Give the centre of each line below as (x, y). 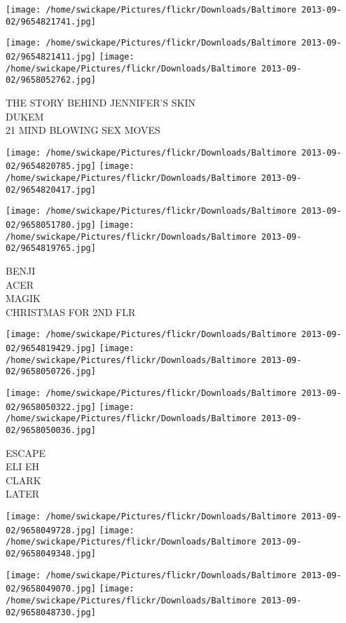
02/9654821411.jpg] (51, 56)
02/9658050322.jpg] (51, 407)
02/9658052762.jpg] (51, 80)
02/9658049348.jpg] (51, 553)
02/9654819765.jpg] (51, 248)
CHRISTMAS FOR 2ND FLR (71, 311)
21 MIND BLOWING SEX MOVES (83, 130)
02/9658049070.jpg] (51, 589)
